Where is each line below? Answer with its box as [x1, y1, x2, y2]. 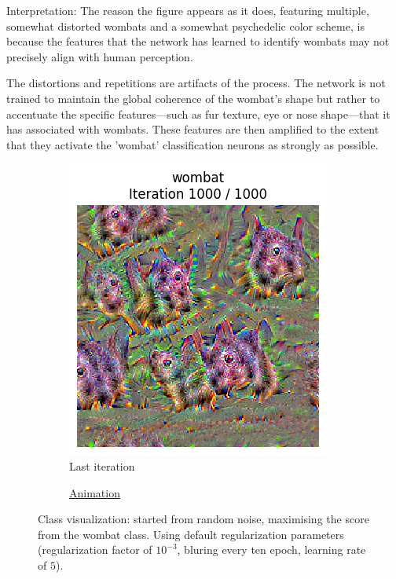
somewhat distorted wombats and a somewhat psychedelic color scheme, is [6, 17, 365, 34]
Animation [69, 484, 120, 500]
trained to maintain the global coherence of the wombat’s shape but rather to [6, 90, 380, 106]
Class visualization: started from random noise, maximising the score [38, 511, 369, 527]
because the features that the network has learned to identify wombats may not [6, 33, 390, 49]
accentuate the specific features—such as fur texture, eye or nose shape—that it [6, 105, 390, 122]
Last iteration [69, 457, 135, 474]
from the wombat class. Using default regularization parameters [38, 526, 344, 542]
